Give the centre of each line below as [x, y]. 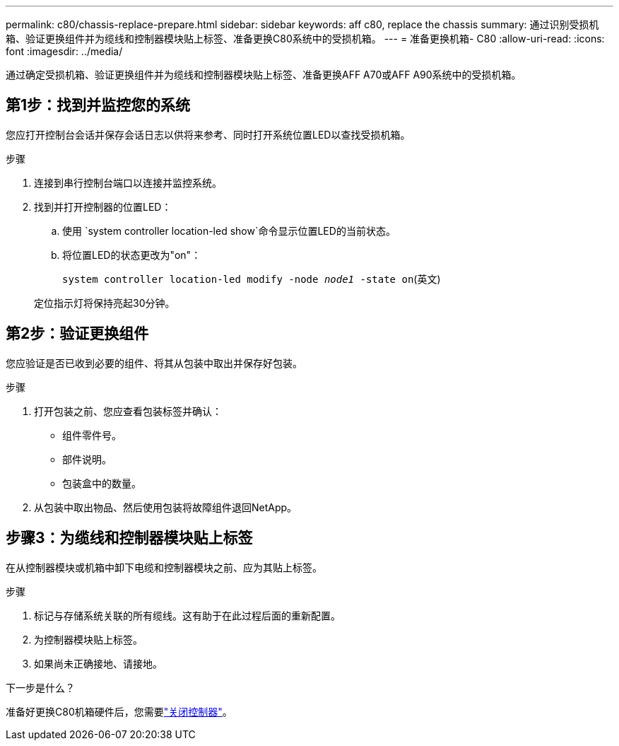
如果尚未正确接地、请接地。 [98, 663]
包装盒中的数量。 [102, 483]
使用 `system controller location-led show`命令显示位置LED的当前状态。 [229, 231]
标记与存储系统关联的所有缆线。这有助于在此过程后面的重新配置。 [187, 615]
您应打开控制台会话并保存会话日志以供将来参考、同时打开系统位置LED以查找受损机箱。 [208, 134]
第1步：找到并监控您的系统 [98, 105]
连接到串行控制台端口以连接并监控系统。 [128, 182]
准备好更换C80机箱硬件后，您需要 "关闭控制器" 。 [119, 711]
